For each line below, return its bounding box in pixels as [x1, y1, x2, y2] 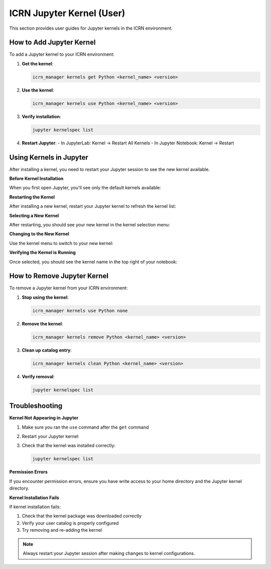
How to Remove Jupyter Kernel [9, 272, 109, 280]
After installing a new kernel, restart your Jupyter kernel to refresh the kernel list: [9, 203, 177, 209]
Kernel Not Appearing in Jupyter [9, 415, 79, 421]
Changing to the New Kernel [9, 231, 70, 237]
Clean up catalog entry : [22, 347, 72, 353]
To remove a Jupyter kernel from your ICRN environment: [9, 285, 128, 291]
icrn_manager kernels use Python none [32, 307, 128, 313]
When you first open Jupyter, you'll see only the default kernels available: [9, 185, 162, 191]
